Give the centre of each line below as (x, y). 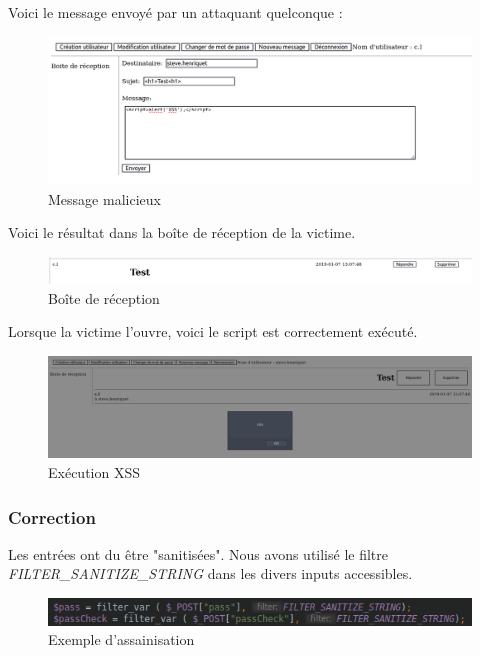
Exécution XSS (94, 471)
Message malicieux (104, 198)
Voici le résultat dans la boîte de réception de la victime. (182, 232)
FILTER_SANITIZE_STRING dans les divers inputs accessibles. (210, 573)
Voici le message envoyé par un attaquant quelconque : (175, 12)
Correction (52, 516)
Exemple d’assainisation (121, 639)
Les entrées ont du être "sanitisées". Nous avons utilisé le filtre (198, 553)
